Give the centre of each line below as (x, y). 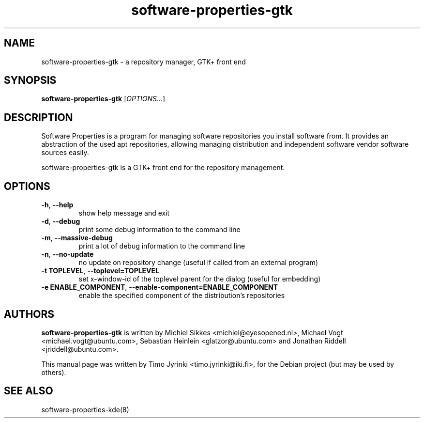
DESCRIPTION (38, 117)
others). (54, 372)
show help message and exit (124, 213)
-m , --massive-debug (77, 238)
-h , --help (57, 205)
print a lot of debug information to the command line (162, 246)
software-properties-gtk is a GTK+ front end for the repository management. (163, 168)
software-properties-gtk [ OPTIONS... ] (103, 99)
